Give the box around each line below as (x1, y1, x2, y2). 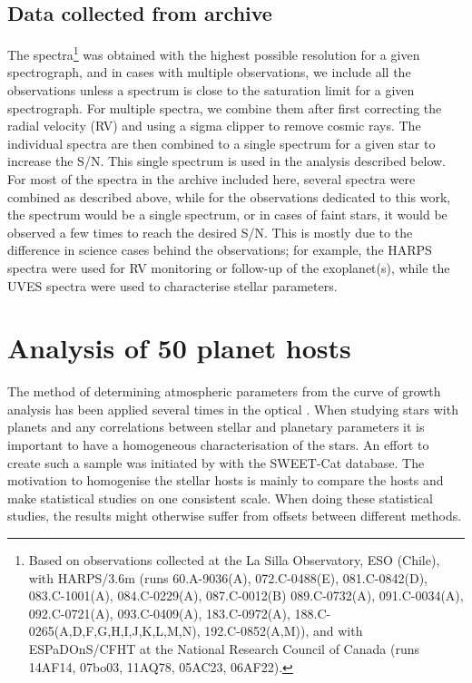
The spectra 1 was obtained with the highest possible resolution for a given (7, 43, 420, 63)
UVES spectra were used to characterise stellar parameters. (7, 276, 338, 295)
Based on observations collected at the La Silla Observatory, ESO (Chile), (28, 551, 440, 570)
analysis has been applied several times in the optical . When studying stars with (7, 399, 458, 418)
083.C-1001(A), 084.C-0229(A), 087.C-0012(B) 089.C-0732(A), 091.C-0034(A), (28, 586, 464, 605)
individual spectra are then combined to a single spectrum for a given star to (7, 133, 436, 152)
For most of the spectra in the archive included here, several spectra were (7, 170, 416, 189)
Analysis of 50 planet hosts (7, 329, 351, 366)
